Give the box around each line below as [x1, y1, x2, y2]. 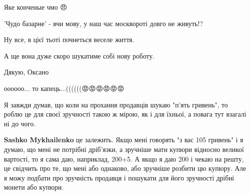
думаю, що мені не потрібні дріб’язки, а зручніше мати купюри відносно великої [4, 144, 244, 154]
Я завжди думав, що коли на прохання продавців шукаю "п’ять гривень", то [4, 99, 228, 109]
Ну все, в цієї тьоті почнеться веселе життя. [4, 34, 134, 45]
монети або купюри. [4, 182, 64, 192]
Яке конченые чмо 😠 [4, 2, 67, 12]
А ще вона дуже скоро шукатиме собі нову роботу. [4, 50, 155, 60]
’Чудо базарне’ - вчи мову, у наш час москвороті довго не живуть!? [4, 18, 203, 28]
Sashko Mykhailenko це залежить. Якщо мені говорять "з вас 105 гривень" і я [4, 135, 243, 145]
